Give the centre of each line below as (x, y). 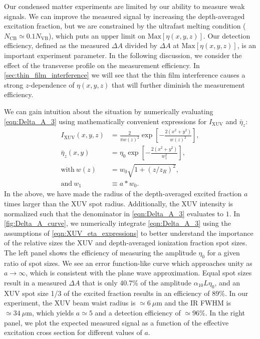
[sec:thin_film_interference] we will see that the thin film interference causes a (125, 75)
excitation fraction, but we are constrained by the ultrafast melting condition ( (125, 26)
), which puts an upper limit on (97, 35)
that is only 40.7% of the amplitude (137, 282)
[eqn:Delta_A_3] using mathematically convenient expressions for (105, 121)
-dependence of (52, 84)
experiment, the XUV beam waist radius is (70, 303)
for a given (223, 253)
